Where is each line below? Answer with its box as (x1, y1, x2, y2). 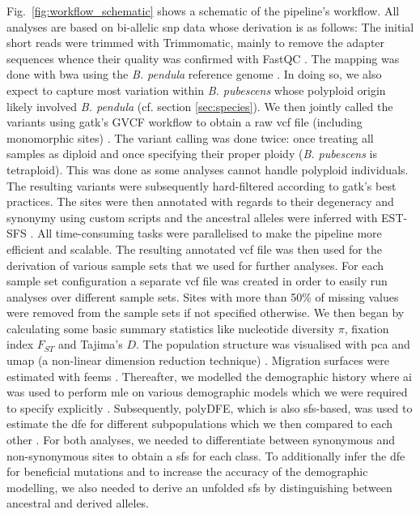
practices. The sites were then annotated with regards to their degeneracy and (6, 193, 394, 210)
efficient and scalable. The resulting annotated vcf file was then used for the (6, 240, 382, 257)
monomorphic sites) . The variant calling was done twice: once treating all (6, 129, 374, 146)
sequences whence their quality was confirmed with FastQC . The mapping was (6, 49, 400, 66)
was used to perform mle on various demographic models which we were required (6, 383, 408, 400)
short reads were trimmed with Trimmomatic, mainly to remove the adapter (6, 34, 385, 51)
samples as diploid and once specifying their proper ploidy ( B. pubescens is (6, 145, 377, 162)
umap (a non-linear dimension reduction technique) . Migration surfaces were (6, 352, 389, 369)
